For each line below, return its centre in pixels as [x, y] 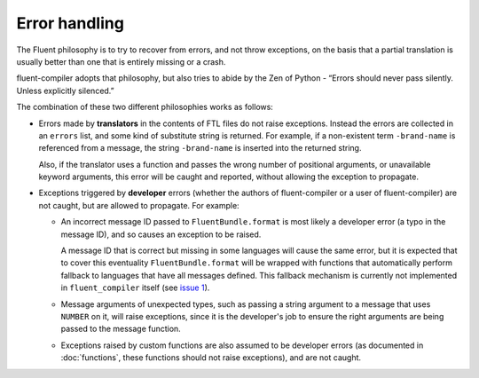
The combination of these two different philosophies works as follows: [145, 107]
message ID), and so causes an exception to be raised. [161, 234]
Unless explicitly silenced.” [65, 91]
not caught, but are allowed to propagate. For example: [139, 205]
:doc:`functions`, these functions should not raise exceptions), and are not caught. [211, 358]
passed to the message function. [121, 329]
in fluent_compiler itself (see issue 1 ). [135, 287]
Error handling [70, 23]
